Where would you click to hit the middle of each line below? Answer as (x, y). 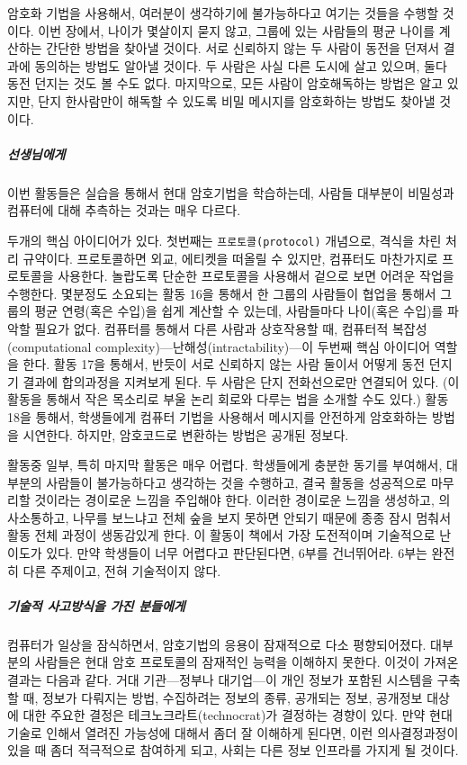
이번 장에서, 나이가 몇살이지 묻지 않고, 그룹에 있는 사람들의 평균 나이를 (237, 30)
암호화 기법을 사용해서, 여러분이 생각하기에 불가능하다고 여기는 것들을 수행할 (223, 13)
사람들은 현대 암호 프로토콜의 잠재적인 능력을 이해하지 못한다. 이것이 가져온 (247, 662)
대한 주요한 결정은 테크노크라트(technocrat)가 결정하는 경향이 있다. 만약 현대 (238, 715)
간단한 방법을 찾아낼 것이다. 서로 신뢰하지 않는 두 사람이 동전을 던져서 (243, 48)
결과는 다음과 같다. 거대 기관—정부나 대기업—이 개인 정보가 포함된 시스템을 (220, 679)
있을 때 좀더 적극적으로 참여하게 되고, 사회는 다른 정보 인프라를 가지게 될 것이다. (233, 750)
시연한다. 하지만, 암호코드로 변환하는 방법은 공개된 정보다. (186, 434)
